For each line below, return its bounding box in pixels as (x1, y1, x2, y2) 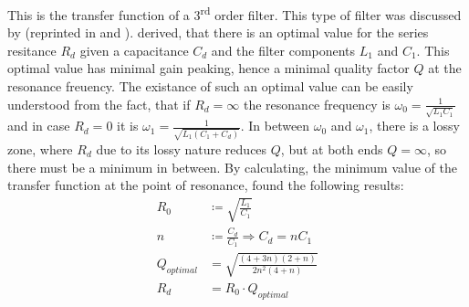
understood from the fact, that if (7, 94, 191, 113)
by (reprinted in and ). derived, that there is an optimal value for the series (7, 23, 429, 42)
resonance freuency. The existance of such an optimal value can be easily (7, 77, 413, 96)
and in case (7, 116, 70, 135)
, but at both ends (280, 140, 383, 159)
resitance (7, 40, 57, 59)
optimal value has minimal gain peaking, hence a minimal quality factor (7, 58, 410, 78)
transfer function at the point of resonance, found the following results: (7, 175, 404, 195)
